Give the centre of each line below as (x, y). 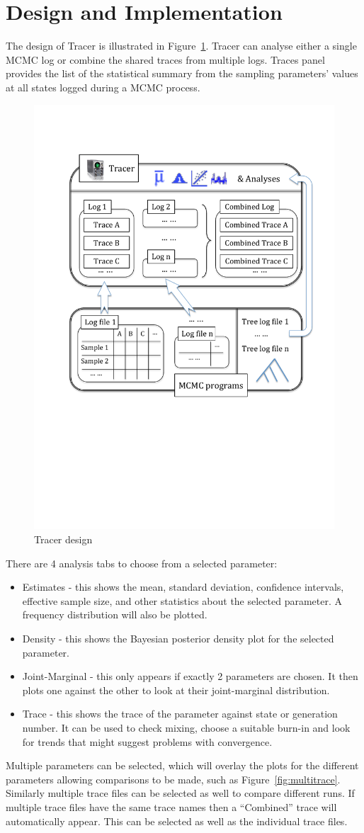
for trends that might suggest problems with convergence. (147, 741)
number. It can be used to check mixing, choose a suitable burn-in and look (186, 727)
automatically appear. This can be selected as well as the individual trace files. (177, 821)
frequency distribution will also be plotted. (115, 614)
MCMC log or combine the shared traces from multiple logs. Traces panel (165, 59)
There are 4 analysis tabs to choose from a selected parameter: (142, 563)
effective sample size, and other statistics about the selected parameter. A (182, 600)
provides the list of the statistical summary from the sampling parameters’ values (182, 73)
